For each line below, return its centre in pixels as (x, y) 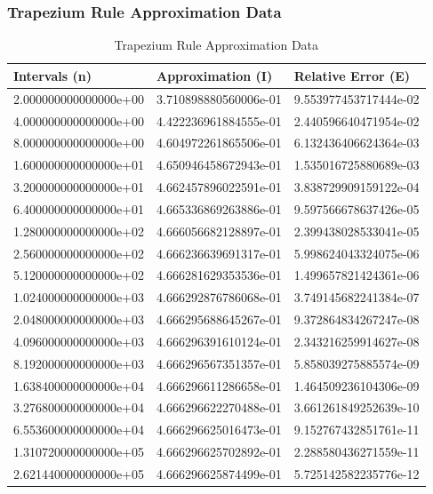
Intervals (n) (52, 75)
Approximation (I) (215, 75)
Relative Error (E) (352, 75)
